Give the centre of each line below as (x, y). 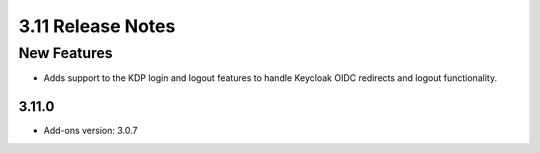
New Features (66, 53)
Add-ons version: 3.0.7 (90, 131)
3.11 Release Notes (97, 26)
